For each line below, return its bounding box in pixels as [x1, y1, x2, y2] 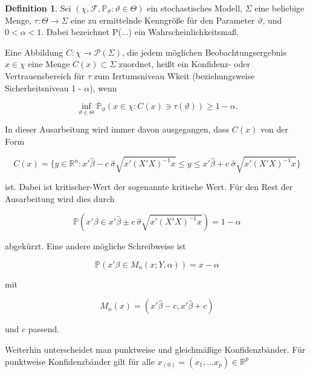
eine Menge [28, 57, 70, 70]
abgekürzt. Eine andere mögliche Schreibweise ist [5, 240, 186, 252]
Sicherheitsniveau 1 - [5, 81, 82, 94]
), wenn [89, 81, 117, 94]
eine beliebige [254, 2, 305, 14]
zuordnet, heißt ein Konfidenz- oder [118, 57, 250, 70]
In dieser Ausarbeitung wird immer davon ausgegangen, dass [5, 123, 230, 136]
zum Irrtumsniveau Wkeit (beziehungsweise [94, 69, 255, 82]
